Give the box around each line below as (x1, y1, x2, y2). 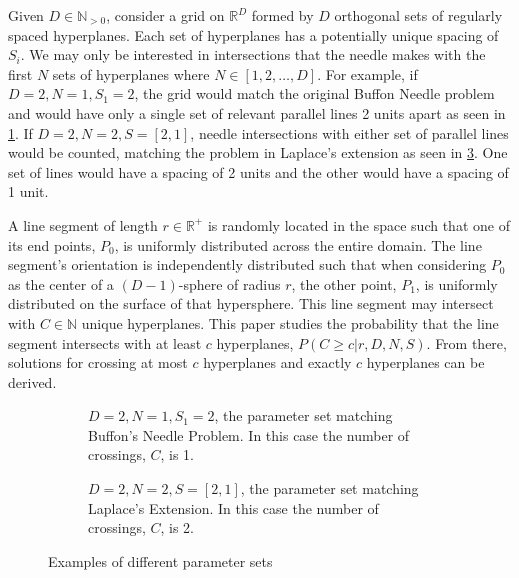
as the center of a (8, 273, 114, 294)
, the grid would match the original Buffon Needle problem (134, 83, 495, 104)
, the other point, (291, 273, 397, 294)
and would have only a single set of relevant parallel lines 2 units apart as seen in (8, 102, 506, 123)
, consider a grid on (106, 5, 225, 25)
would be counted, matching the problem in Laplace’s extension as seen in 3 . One (8, 142, 508, 163)
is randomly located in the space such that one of (207, 214, 510, 235)
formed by (251, 5, 314, 25)
